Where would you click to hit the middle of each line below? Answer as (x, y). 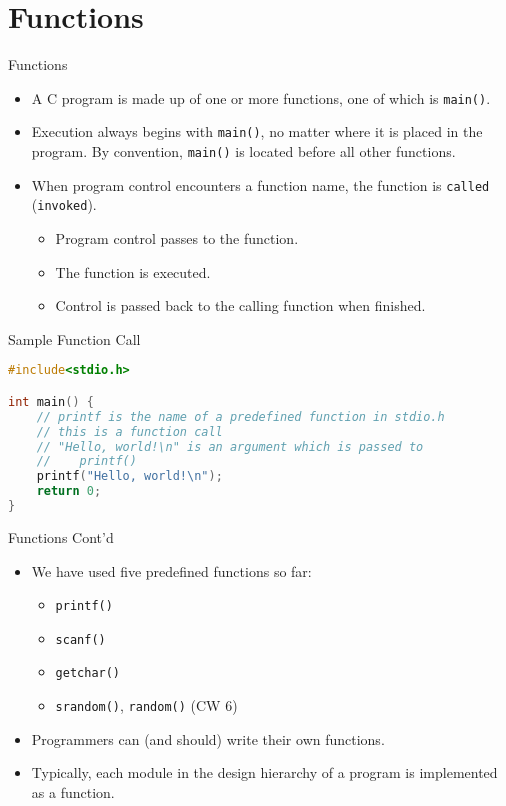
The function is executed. (133, 271)
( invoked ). (64, 204)
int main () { (51, 401)
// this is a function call (129, 431)
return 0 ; (69, 491)
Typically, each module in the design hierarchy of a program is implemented (264, 772)
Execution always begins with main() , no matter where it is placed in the (257, 131)
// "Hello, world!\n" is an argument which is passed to (230, 446)
